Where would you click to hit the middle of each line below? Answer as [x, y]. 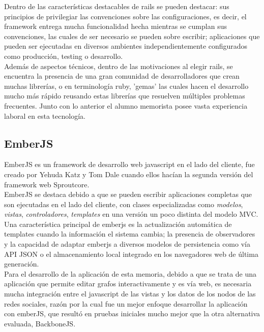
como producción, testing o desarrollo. [64, 56]
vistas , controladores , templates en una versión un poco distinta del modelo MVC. [131, 214]
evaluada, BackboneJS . [40, 323]
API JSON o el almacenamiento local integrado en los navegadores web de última [131, 254]
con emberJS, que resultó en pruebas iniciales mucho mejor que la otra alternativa [132, 313]
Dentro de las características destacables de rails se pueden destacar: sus [117, 6]
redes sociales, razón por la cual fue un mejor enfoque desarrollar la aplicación [126, 303]
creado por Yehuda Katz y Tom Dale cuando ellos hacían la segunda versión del [129, 174]
